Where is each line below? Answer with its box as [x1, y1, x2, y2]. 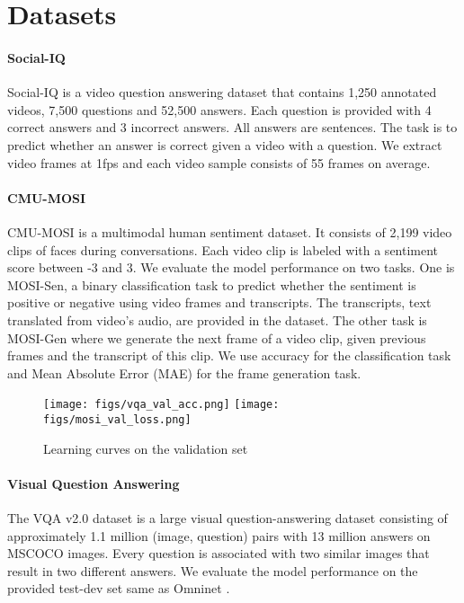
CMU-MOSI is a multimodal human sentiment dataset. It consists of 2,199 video [7, 222, 452, 241]
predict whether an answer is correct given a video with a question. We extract [7, 135, 442, 154]
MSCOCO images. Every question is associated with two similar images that [7, 544, 430, 563]
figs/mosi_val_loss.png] [43, 412, 192, 426]
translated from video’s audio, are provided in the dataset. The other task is [7, 310, 427, 329]
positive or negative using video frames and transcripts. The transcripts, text [7, 293, 432, 312]
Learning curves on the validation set [43, 439, 248, 457]
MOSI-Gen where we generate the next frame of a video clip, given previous [7, 328, 426, 347]
